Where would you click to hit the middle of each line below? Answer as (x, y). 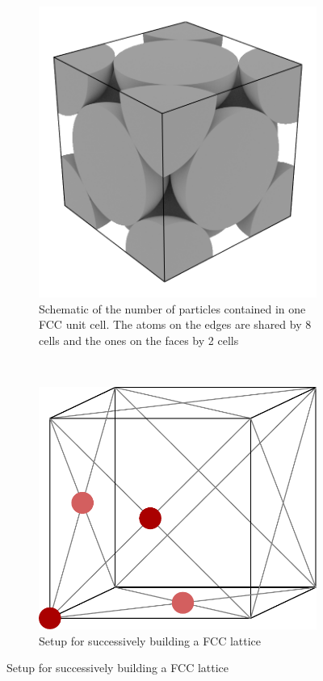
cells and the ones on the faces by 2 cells (139, 340)
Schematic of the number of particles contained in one (172, 308)
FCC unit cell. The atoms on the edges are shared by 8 (175, 324)
